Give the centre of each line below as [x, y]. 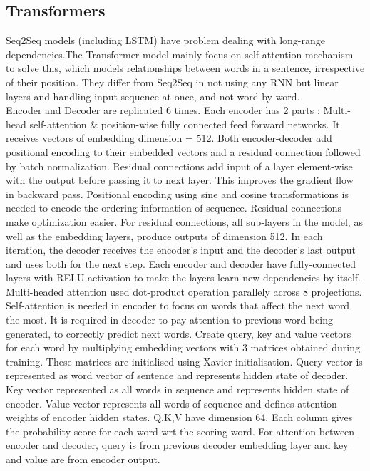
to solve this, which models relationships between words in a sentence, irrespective [185, 68]
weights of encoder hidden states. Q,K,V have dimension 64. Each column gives [179, 417]
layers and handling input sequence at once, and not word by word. [153, 96]
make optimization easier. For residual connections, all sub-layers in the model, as [184, 221]
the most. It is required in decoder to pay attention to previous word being [169, 320]
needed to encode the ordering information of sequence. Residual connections [174, 208]
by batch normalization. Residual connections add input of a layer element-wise [179, 166]
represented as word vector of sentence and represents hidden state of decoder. [177, 375]
